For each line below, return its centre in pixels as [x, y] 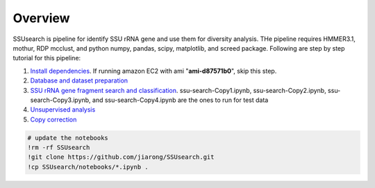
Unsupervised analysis [63, 110]
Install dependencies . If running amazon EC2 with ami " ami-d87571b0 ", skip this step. [153, 71]
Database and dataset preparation [79, 80]
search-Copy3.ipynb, [60, 100]
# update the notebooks [68, 138]
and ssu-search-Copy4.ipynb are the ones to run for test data [180, 100]
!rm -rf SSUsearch [59, 148]
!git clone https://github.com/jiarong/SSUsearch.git [121, 157]
